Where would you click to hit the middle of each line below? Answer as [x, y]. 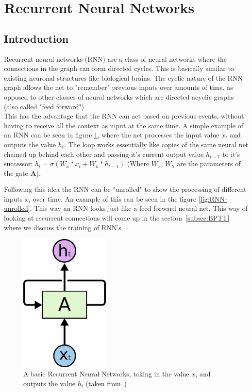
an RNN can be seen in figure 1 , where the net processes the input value [112, 135]
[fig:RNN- [213, 198]
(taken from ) [106, 383]
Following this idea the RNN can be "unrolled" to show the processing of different [125, 189]
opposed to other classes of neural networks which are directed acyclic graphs [119, 96]
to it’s [231, 154]
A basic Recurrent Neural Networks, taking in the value [106, 374]
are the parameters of [209, 163]
